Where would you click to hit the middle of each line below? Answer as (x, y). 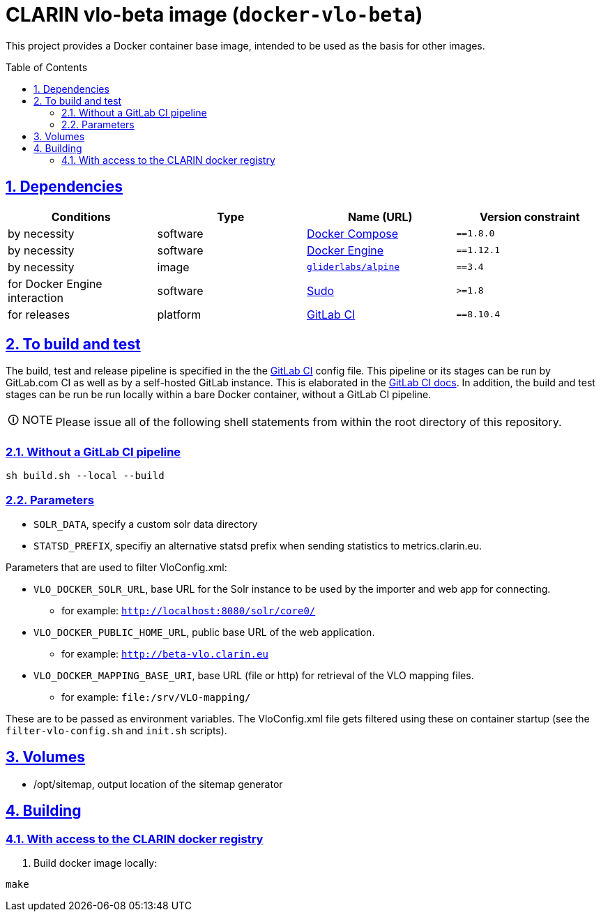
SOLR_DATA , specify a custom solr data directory (146, 524)
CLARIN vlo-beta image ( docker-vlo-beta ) (214, 15)
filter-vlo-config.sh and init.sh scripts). (116, 730)
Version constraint (530, 217)
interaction (36, 297)
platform (179, 314)
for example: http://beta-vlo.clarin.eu (165, 653)
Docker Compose (353, 233)
